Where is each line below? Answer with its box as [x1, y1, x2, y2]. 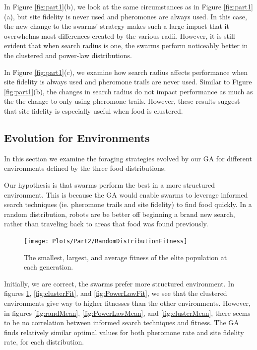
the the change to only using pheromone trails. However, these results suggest [4, 96, 240, 106]
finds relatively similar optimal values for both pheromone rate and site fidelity [4, 327, 244, 337]
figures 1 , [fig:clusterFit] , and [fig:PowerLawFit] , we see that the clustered [4, 288, 227, 298]
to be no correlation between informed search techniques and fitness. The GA [4, 317, 239, 328]
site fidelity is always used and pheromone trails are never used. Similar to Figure [4, 76, 252, 87]
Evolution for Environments [4, 130, 150, 145]
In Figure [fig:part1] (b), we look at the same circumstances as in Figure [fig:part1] [4, 1, 253, 11]
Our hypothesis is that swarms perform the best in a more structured [4, 179, 215, 190]
